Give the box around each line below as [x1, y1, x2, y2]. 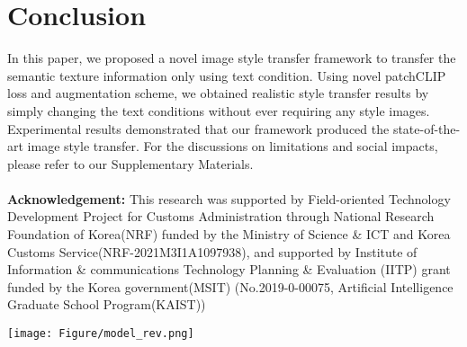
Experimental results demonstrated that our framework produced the [7, 119, 390, 138]
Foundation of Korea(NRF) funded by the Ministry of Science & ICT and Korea [7, 225, 451, 244]
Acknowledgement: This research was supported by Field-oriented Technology [7, 189, 451, 208]
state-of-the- [392, 119, 461, 138]
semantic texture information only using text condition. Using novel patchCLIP [7, 66, 446, 85]
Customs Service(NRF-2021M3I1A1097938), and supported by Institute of [7, 242, 418, 261]
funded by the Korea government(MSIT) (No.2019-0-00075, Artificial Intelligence [7, 277, 454, 296]
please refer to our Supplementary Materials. [7, 154, 254, 173]
